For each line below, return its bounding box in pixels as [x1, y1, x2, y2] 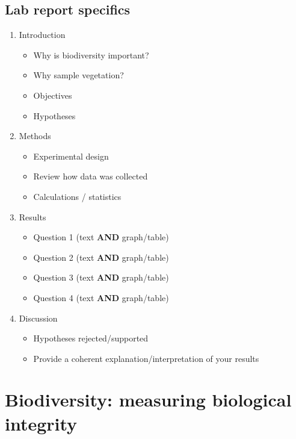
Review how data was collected [33, 170, 148, 182]
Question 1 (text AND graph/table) [33, 231, 169, 243]
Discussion [19, 311, 58, 324]
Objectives [33, 89, 72, 101]
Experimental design [33, 149, 109, 162]
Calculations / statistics [33, 190, 122, 202]
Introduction [19, 28, 66, 41]
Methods [19, 129, 51, 142]
